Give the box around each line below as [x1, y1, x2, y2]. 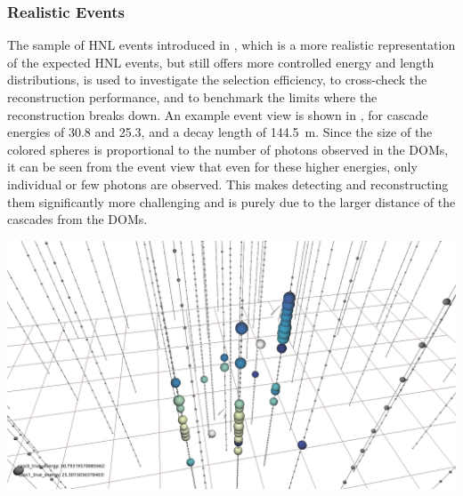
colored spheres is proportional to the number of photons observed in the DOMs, [7, 140, 449, 158]
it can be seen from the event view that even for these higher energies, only [7, 157, 418, 176]
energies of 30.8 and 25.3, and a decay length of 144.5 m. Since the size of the [7, 123, 433, 141]
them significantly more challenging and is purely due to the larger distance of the [7, 192, 456, 211]
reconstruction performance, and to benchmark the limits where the [7, 88, 378, 106]
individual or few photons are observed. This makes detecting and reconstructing [7, 174, 449, 193]
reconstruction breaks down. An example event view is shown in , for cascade [7, 105, 428, 124]
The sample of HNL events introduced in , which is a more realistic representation [7, 36, 456, 54]
